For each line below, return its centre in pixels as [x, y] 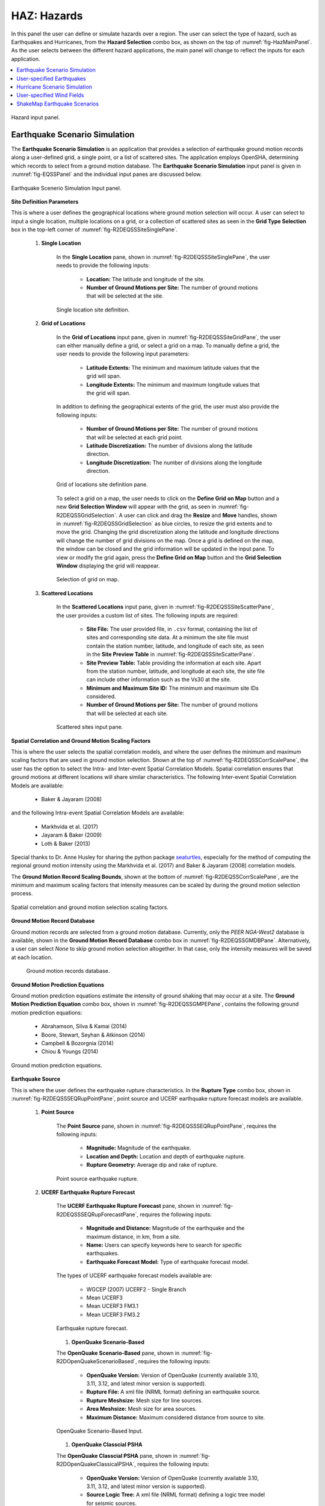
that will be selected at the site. [125, 296]
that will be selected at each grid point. [135, 437]
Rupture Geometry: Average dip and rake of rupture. [152, 1165]
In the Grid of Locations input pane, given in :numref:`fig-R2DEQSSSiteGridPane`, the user [169, 337]
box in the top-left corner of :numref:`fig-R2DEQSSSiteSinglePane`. [94, 230]
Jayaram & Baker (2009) [72, 835]
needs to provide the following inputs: [103, 266]
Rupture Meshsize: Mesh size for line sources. [144, 1400]
